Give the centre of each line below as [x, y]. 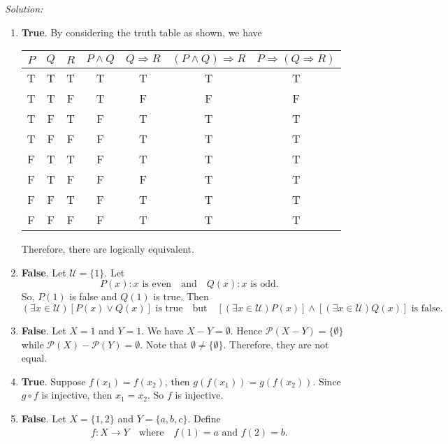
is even [157, 284]
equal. [34, 358]
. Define [204, 418]
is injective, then [77, 395]
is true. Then [181, 296]
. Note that [164, 344]
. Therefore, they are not [276, 344]
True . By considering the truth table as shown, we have [142, 32]
